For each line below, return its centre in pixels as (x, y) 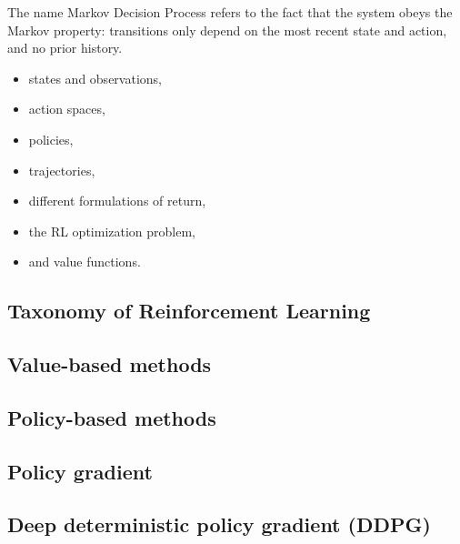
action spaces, (67, 109)
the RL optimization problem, (112, 231)
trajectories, (62, 170)
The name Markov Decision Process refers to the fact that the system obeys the (230, 12)
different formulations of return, (117, 201)
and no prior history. (65, 48)
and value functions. (85, 262)
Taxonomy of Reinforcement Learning (189, 311)
